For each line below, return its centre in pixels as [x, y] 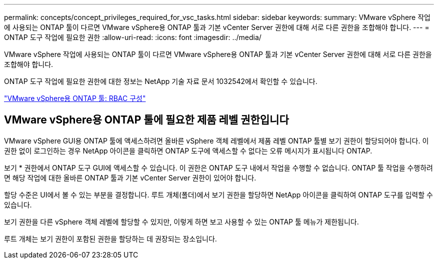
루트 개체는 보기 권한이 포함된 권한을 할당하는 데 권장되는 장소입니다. [110, 238]
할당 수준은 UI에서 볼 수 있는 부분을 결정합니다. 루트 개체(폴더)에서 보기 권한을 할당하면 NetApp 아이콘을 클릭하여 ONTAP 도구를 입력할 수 [218, 194]
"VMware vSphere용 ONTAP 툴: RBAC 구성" [75, 98]
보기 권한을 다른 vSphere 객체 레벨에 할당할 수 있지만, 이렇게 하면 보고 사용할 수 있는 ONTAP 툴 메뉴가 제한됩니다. [181, 221]
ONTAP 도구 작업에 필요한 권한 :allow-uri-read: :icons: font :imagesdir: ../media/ [133, 37]
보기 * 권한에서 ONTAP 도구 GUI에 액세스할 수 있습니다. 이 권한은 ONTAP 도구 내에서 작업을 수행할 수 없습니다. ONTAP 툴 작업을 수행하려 [218, 167]
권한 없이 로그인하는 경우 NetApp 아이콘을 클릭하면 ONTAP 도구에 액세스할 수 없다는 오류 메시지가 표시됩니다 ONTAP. [188, 150]
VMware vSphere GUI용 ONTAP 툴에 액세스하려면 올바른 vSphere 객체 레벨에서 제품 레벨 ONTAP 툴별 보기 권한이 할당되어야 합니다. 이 [216, 140]
